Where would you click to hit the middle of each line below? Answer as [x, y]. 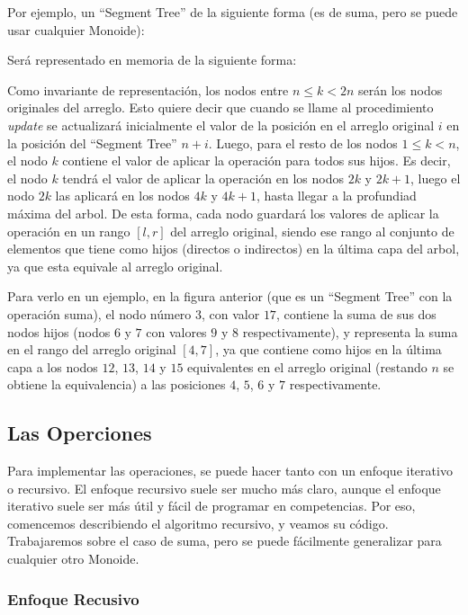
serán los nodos [400, 89]
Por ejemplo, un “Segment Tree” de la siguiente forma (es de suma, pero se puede [233, 12]
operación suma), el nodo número [99, 313]
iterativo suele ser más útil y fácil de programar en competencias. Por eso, [211, 506]
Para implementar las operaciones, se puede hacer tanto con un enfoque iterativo [230, 471]
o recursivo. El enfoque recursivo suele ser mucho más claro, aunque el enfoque [224, 488]
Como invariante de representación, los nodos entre [148, 89]
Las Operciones [80, 433]
